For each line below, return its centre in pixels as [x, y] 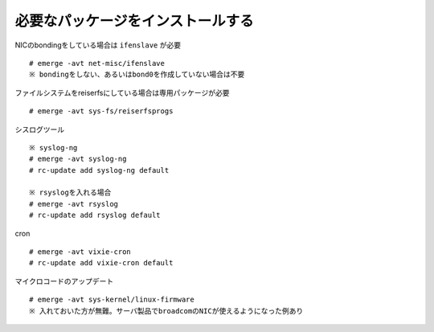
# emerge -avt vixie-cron [80, 252]
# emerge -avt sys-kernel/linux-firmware [112, 300]
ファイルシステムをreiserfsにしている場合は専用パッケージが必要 [122, 92]
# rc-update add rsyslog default [95, 215]
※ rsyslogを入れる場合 [70, 193]
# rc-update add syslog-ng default [99, 170]
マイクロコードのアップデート [64, 281]
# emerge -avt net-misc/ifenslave [97, 63]
